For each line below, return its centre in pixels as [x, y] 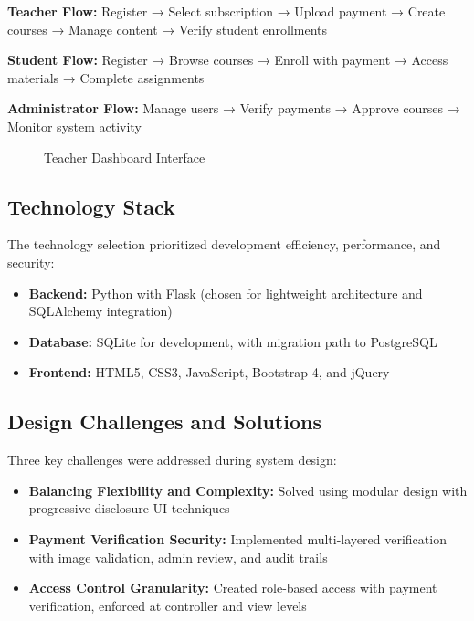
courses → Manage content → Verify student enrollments [168, 29]
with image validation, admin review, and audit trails [178, 557]
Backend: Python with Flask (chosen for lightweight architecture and [226, 293]
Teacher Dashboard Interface [125, 157]
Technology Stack [91, 206]
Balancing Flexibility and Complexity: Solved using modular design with [248, 490]
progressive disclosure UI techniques [129, 508]
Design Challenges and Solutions [164, 421]
